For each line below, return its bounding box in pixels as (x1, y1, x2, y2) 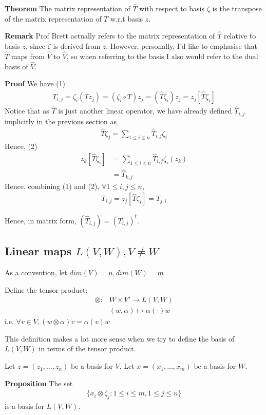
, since (25, 41, 46, 51)
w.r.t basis (110, 13, 143, 24)
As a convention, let (5, 267, 67, 278)
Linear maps (5, 243, 72, 259)
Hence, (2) (5, 141, 37, 152)
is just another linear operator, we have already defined (58, 105, 232, 116)
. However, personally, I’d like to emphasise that (106, 41, 257, 51)
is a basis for (5, 401, 44, 411)
